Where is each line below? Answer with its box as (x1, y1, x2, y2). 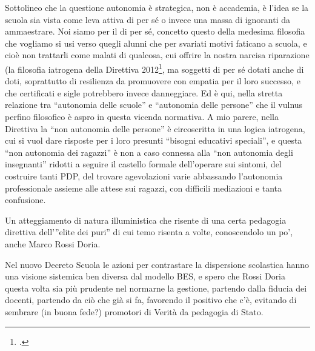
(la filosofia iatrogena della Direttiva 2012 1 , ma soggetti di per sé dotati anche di (5, 61, 304, 75)
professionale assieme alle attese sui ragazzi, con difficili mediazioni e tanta (5, 181, 282, 194)
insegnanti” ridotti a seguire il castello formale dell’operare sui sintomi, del (5, 158, 282, 170)
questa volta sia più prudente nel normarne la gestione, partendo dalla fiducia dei (5, 281, 307, 294)
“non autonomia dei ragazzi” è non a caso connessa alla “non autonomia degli (5, 145, 293, 158)
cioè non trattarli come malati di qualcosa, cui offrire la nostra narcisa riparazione (5, 48, 310, 61)
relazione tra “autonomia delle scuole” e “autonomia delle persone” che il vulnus (5, 98, 303, 111)
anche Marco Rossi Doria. (5, 237, 101, 250)
